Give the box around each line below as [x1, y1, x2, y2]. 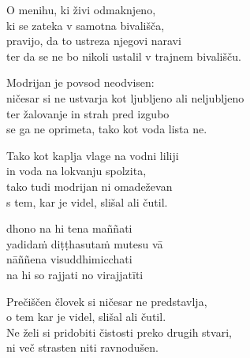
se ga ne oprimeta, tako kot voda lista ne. [6, 121, 207, 137]
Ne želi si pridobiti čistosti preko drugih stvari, [6, 323, 232, 340]
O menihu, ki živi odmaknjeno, [6, 2, 156, 17]
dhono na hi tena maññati [6, 220, 132, 237]
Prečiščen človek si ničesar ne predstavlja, [6, 293, 207, 309]
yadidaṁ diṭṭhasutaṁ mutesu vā [6, 235, 163, 252]
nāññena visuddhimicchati [6, 251, 132, 267]
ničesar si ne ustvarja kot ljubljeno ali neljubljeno [6, 89, 244, 106]
